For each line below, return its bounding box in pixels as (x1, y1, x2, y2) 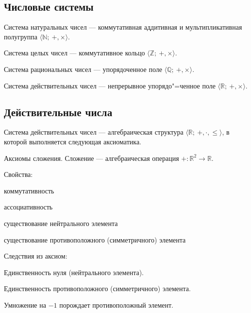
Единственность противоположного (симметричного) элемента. (4, 283, 191, 294)
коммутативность (4, 185, 54, 195)
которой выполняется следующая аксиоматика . (4, 136, 142, 146)
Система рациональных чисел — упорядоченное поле (4, 64, 162, 74)
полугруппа (4, 31, 38, 41)
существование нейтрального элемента (4, 218, 118, 228)
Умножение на (4, 299, 46, 310)
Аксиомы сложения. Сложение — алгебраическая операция (4, 153, 179, 163)
